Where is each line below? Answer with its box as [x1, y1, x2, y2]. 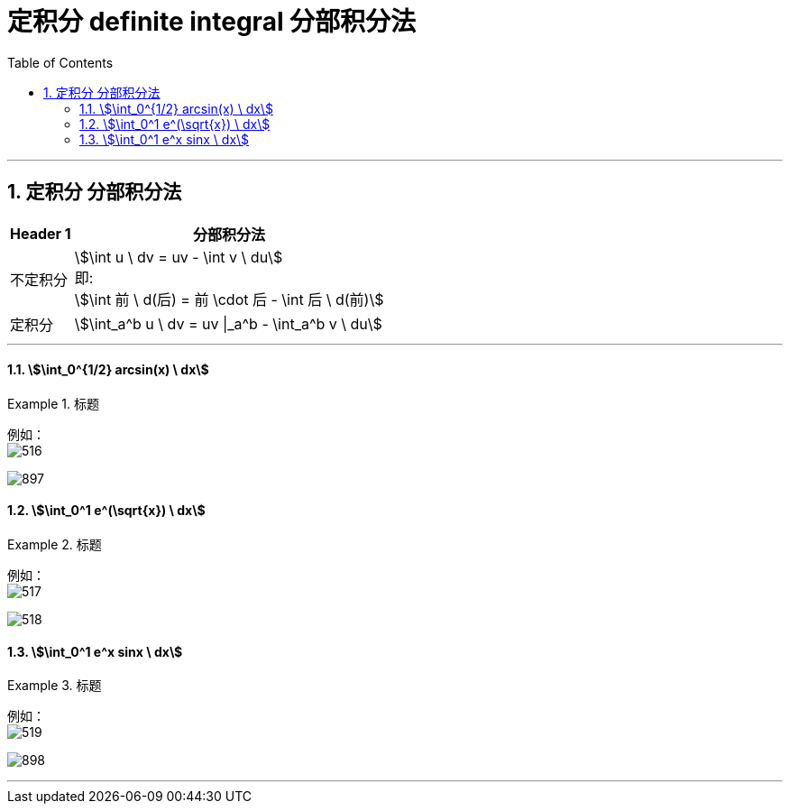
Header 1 [10, 224, 71, 243]
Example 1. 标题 [7, 395, 99, 411]
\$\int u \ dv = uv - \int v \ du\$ [74, 247, 283, 266]
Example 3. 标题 [7, 677, 102, 694]
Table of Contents [7, 54, 114, 70]
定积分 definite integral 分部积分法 [7, 6, 417, 37]
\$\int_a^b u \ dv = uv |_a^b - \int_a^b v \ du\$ [74, 314, 382, 333]
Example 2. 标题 [7, 537, 102, 553]
